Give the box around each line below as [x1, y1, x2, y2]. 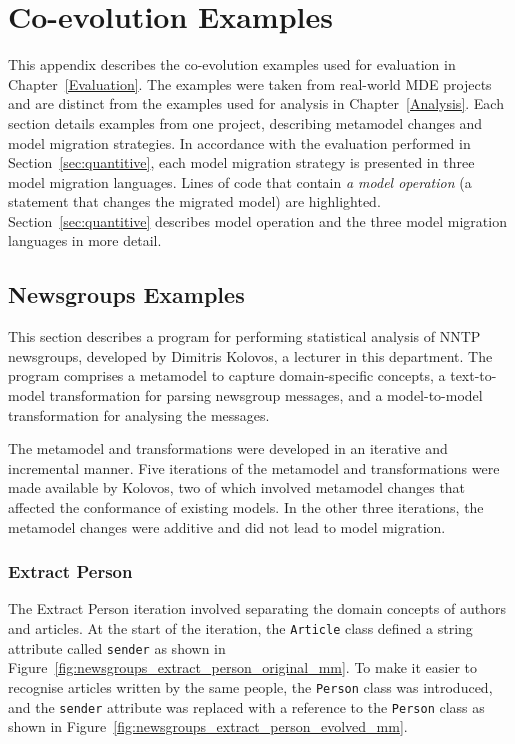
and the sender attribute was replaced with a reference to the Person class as [8, 696, 485, 717]
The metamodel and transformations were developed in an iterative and [8, 438, 448, 459]
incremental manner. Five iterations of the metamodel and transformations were [8, 457, 500, 478]
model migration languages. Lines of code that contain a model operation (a [8, 171, 472, 192]
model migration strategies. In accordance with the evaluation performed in [8, 132, 471, 153]
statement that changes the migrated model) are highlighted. [8, 191, 381, 212]
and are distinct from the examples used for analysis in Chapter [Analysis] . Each [8, 93, 504, 114]
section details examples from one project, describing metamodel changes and [8, 112, 483, 133]
